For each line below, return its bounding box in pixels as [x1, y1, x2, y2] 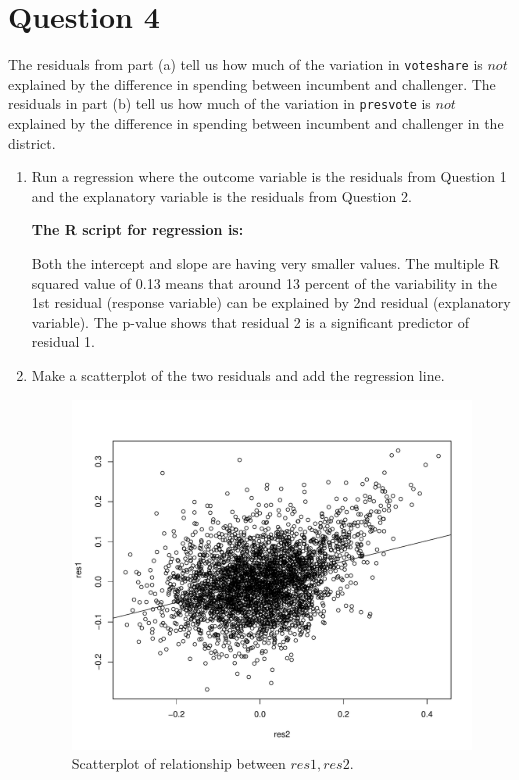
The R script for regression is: [31, 219, 244, 240]
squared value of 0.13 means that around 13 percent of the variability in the [31, 272, 497, 293]
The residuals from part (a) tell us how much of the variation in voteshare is [8, 54, 483, 75]
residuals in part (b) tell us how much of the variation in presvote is [8, 93, 431, 114]
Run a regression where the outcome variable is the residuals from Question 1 [31, 166, 507, 187]
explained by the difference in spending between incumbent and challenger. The [8, 73, 496, 94]
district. [8, 132, 56, 153]
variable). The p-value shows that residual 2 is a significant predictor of [31, 311, 470, 332]
